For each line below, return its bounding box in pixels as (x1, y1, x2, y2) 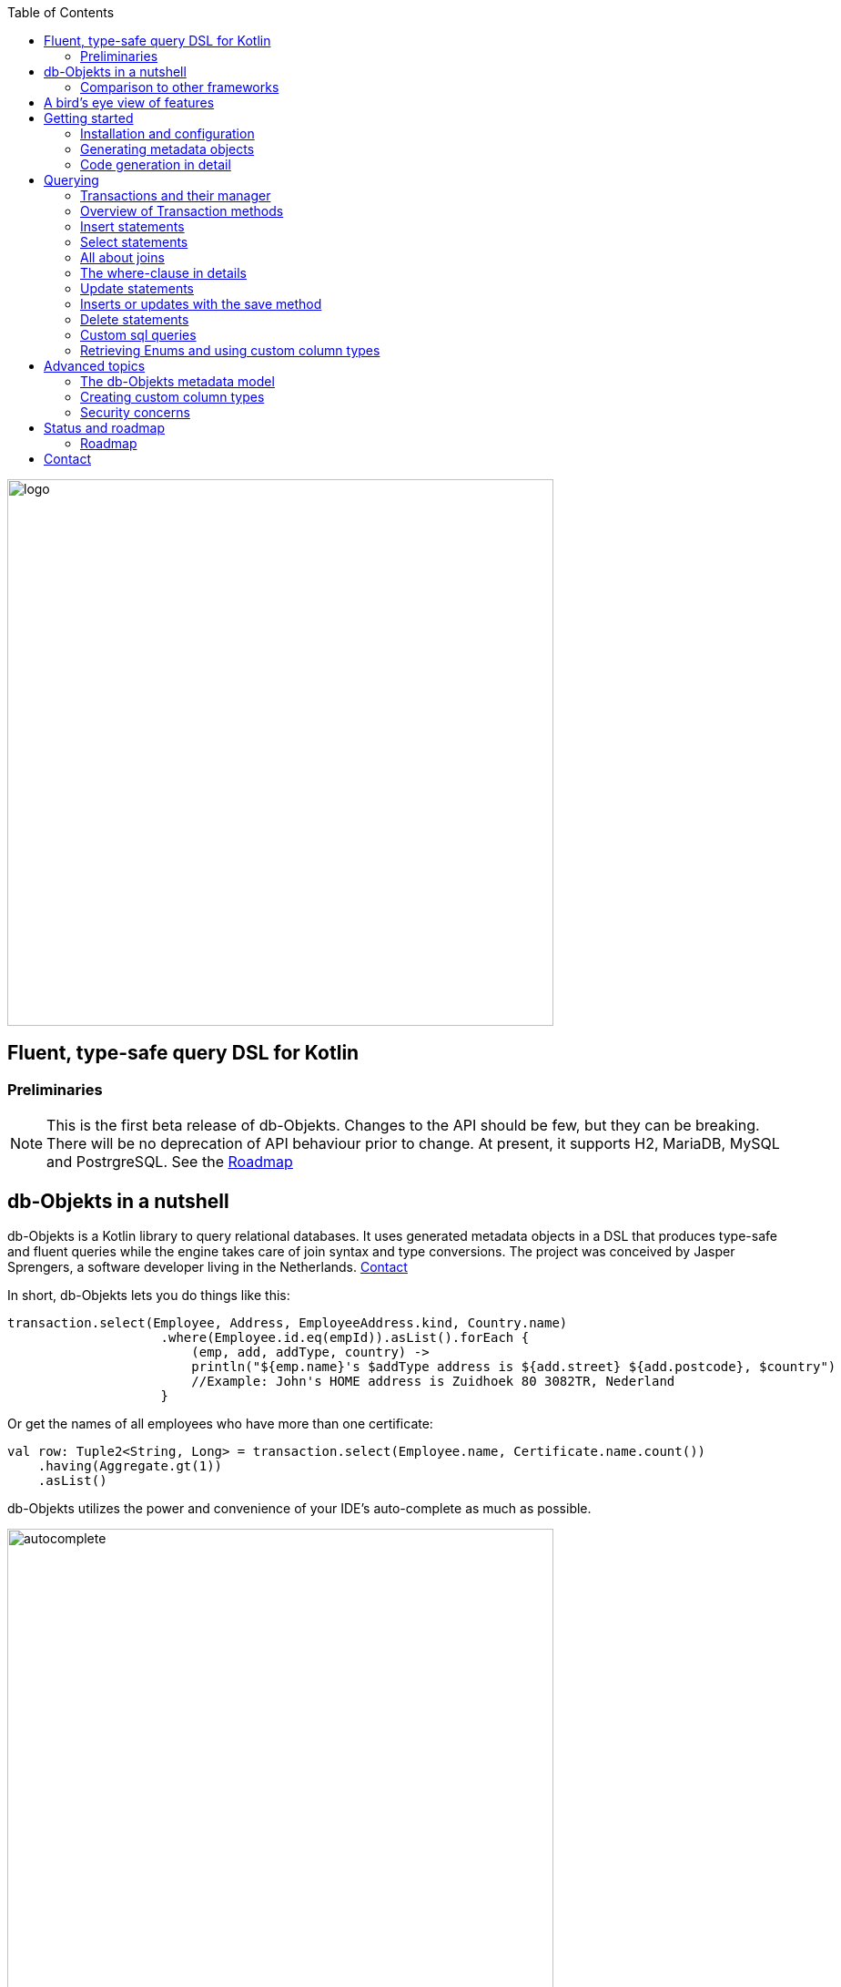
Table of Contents (7, 5, 115, 20)
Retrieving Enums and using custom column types (80, 343, 380, 358)
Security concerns (80, 405, 190, 420)
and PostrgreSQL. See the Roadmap (46, 1152, 293, 1172)
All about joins (80, 250, 165, 265)
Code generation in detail (80, 157, 231, 172)
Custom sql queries (80, 327, 197, 343)
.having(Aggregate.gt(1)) (37, 1459, 223, 1474)
